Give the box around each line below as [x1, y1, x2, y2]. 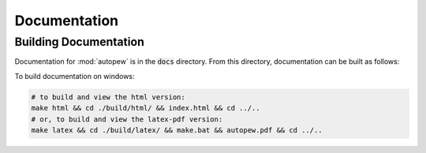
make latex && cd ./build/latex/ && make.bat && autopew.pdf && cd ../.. [31, 125, 323, 134]
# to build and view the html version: [31, 92, 185, 102]
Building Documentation [14, 35, 145, 49]
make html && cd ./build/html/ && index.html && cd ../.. [31, 103, 260, 113]
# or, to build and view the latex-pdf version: [31, 114, 223, 124]
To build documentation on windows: [14, 71, 135, 80]
